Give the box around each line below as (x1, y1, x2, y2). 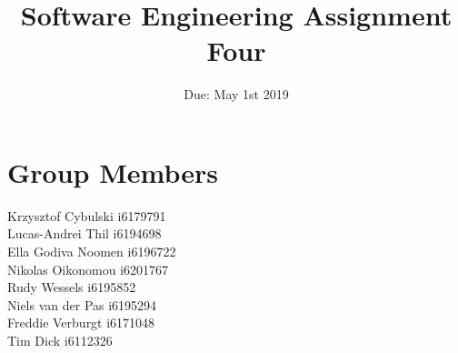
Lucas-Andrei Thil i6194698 (7, 224, 162, 243)
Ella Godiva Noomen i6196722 (7, 242, 176, 261)
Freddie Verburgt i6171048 (7, 313, 155, 332)
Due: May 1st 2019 (184, 85, 289, 104)
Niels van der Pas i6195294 (7, 295, 157, 314)
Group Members (7, 153, 218, 190)
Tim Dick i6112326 (7, 331, 113, 349)
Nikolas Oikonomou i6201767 (7, 259, 169, 278)
